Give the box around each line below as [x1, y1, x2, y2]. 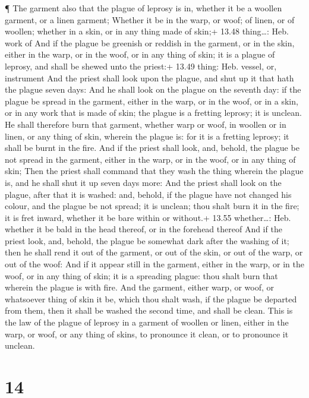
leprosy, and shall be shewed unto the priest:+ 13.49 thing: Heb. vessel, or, [5, 59, 277, 72]
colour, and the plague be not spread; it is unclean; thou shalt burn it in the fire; [5, 200, 299, 212]
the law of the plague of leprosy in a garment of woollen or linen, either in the [5, 316, 289, 328]
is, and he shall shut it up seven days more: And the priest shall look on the [5, 176, 282, 188]
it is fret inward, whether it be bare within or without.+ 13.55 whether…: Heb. [5, 211, 291, 223]
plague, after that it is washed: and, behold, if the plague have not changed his [5, 188, 292, 200]
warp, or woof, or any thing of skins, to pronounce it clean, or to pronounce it [5, 327, 289, 340]
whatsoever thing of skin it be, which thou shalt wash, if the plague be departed [5, 292, 297, 305]
